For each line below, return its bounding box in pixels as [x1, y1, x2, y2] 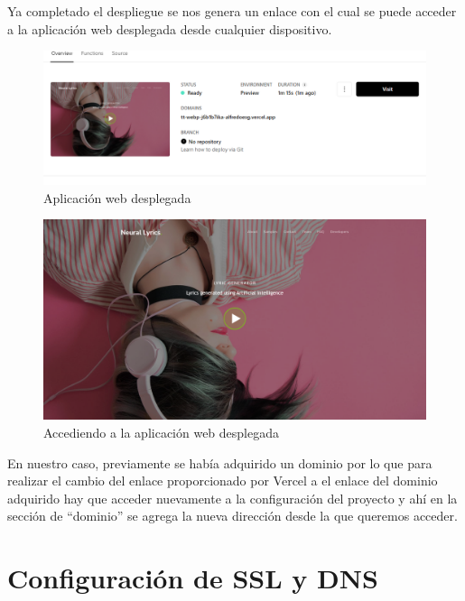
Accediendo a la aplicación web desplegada [43, 422, 280, 441]
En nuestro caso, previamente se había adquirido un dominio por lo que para [7, 453, 432, 472]
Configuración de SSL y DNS [7, 559, 378, 596]
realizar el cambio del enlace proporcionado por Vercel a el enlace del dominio [7, 471, 438, 490]
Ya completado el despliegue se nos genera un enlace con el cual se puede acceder [7, 2, 457, 20]
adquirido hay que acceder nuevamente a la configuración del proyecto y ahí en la [7, 488, 458, 507]
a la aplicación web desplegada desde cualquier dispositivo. [7, 19, 332, 38]
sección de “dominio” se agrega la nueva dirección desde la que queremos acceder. [7, 506, 458, 525]
